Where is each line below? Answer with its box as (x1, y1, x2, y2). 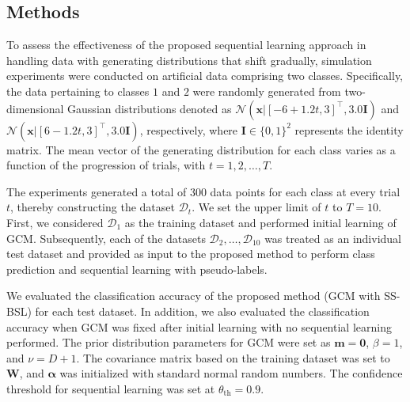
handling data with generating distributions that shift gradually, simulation (6, 51, 372, 68)
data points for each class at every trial (210, 183, 401, 199)
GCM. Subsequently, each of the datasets (6, 229, 206, 246)
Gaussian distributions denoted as (67, 100, 232, 116)
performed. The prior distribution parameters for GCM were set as (6, 334, 331, 351)
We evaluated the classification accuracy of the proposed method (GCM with (6, 287, 381, 304)
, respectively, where (139, 121, 238, 138)
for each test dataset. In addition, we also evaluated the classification (35, 302, 370, 319)
